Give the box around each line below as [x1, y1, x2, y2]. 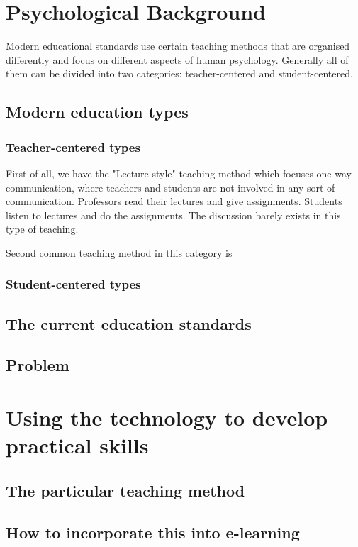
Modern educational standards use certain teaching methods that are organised [6, 38, 350, 53]
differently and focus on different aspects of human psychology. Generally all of [6, 52, 349, 67]
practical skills [6, 431, 149, 460]
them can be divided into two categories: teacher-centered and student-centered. [6, 66, 353, 81]
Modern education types [6, 101, 189, 123]
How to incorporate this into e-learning [6, 521, 300, 543]
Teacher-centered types [6, 138, 140, 155]
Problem [6, 354, 69, 376]
